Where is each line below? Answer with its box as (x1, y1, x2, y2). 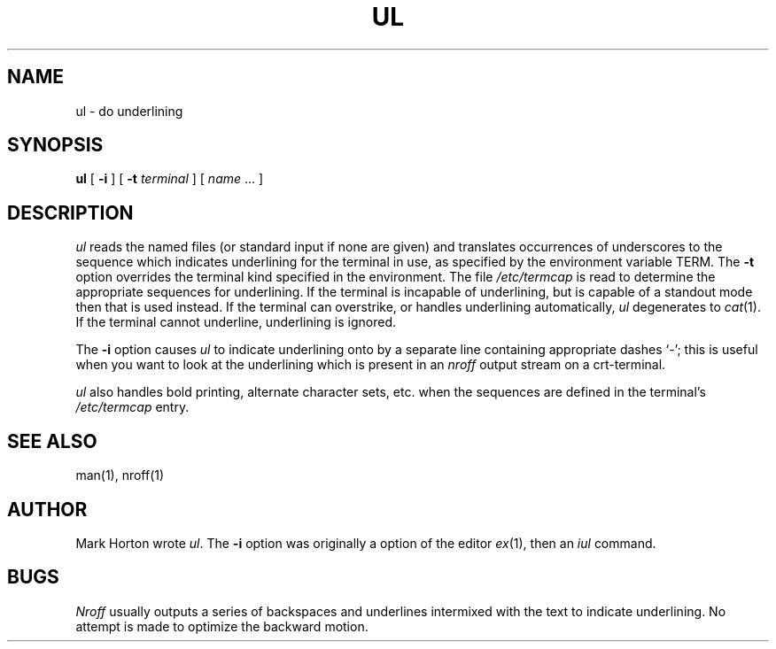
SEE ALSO (7, 429, 97, 452)
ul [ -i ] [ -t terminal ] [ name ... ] (75, 171, 264, 187)
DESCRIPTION (7, 201, 134, 224)
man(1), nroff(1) (75, 467, 165, 483)
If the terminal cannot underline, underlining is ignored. (75, 314, 397, 330)
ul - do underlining (75, 103, 183, 119)
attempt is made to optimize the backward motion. (75, 618, 369, 634)
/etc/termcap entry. (75, 399, 190, 415)
